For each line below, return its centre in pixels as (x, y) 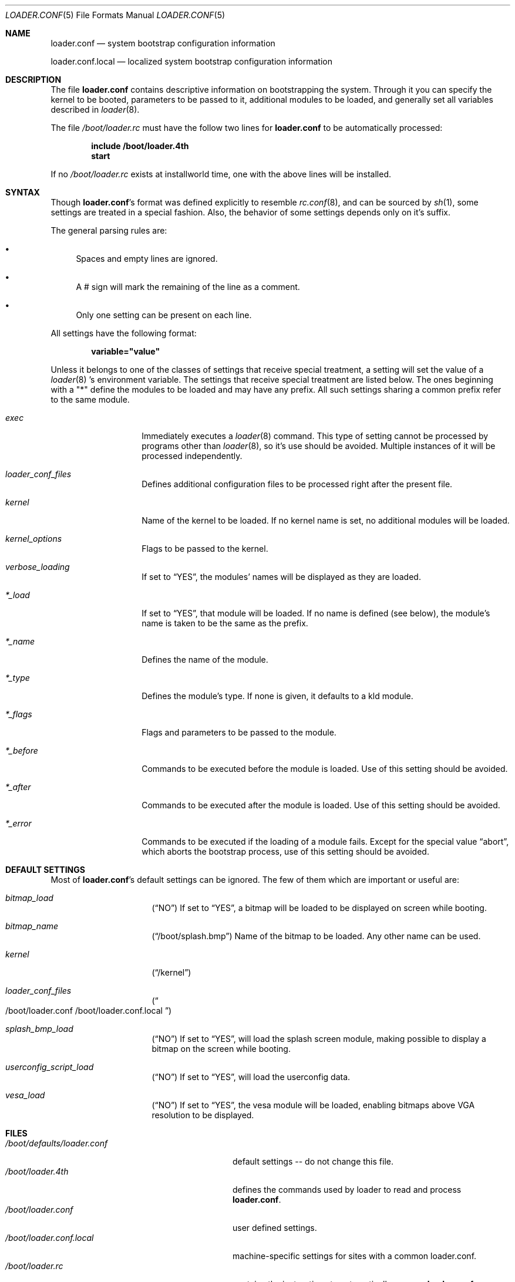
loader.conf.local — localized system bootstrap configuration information (191, 61)
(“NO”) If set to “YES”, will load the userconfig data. (251, 1077)
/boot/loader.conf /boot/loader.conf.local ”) (89, 1011)
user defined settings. (275, 1228)
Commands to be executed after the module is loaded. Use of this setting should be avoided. (321, 805)
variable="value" (126, 351)
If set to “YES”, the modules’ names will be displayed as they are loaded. (281, 577)
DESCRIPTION (33, 80)
